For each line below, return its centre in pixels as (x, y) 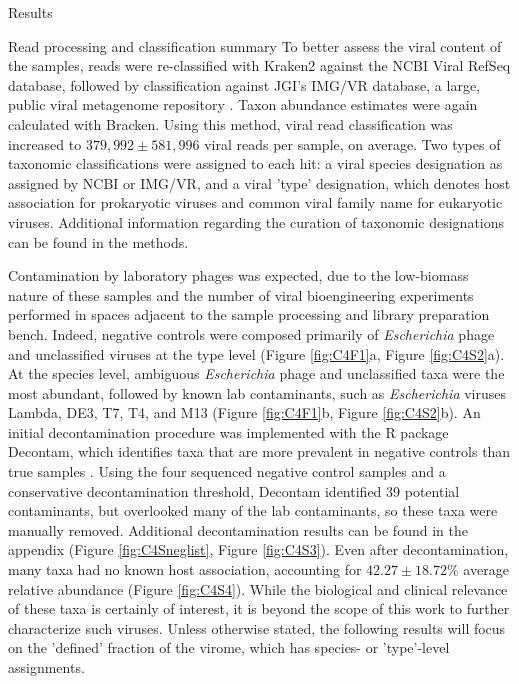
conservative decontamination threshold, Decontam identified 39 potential (234, 490)
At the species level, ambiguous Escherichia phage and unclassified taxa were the (256, 373)
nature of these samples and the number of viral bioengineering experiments (241, 294)
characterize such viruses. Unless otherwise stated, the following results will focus (257, 627)
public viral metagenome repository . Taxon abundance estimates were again (243, 104)
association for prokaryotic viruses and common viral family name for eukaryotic (255, 202)
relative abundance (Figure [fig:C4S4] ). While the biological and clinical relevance (258, 588)
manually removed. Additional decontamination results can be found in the (238, 529)
